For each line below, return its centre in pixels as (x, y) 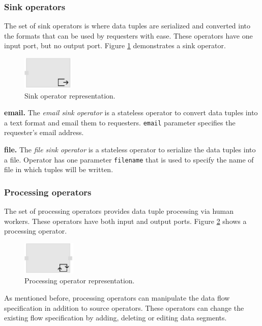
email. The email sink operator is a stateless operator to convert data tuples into (131, 112)
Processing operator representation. (80, 281)
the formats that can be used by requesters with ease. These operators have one (128, 35)
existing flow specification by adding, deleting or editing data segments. (115, 318)
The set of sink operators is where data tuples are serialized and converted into (127, 26)
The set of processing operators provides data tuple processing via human (119, 211)
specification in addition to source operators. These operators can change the (124, 307)
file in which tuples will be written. (59, 169)
